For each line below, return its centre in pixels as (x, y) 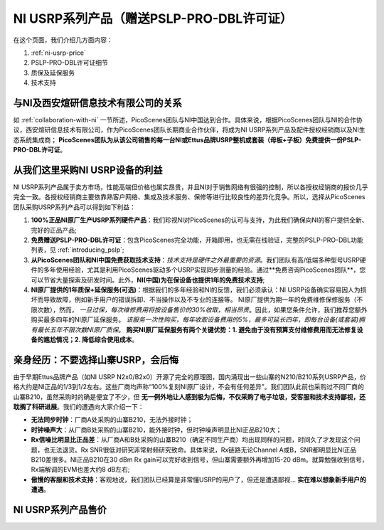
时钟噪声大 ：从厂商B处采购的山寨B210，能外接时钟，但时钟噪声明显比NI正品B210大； (156, 430)
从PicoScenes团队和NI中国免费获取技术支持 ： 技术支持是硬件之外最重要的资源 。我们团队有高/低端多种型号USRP (196, 260)
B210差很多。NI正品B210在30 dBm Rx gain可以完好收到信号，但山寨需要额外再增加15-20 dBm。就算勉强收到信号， (200, 460)
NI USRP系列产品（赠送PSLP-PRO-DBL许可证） (153, 18)
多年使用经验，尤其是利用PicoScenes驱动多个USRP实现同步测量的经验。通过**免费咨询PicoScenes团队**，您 (204, 270)
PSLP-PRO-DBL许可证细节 (69, 63)
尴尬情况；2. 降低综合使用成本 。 (91, 339)
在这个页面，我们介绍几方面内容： (63, 40)
